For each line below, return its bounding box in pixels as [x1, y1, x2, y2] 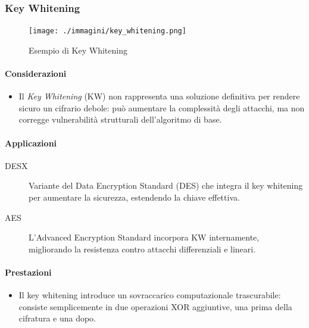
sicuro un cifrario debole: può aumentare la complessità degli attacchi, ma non [18, 101, 305, 114]
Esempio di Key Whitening [29, 43, 127, 56]
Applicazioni [5, 136, 57, 149]
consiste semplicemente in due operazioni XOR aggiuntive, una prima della [18, 300, 292, 313]
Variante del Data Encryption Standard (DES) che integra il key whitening [29, 179, 303, 192]
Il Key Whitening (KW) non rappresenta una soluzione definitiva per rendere [18, 90, 300, 102]
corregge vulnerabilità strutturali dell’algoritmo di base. [18, 113, 222, 126]
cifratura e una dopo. [18, 312, 96, 324]
